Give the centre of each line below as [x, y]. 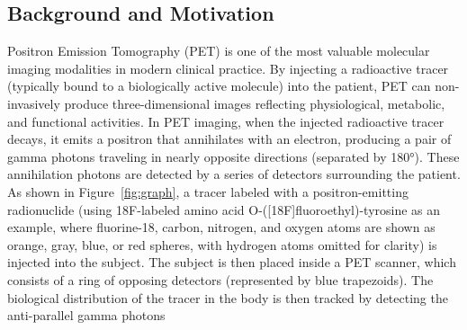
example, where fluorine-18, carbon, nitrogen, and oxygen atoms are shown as [221, 227]
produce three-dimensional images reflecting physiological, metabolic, [255, 103]
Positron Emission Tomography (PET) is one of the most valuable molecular [219, 51]
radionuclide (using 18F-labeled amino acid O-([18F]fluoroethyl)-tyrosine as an [224, 209]
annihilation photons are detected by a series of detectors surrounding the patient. [234, 174]
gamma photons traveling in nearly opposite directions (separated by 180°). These [233, 156]
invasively [34, 103]
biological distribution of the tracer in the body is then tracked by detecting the [228, 297]
